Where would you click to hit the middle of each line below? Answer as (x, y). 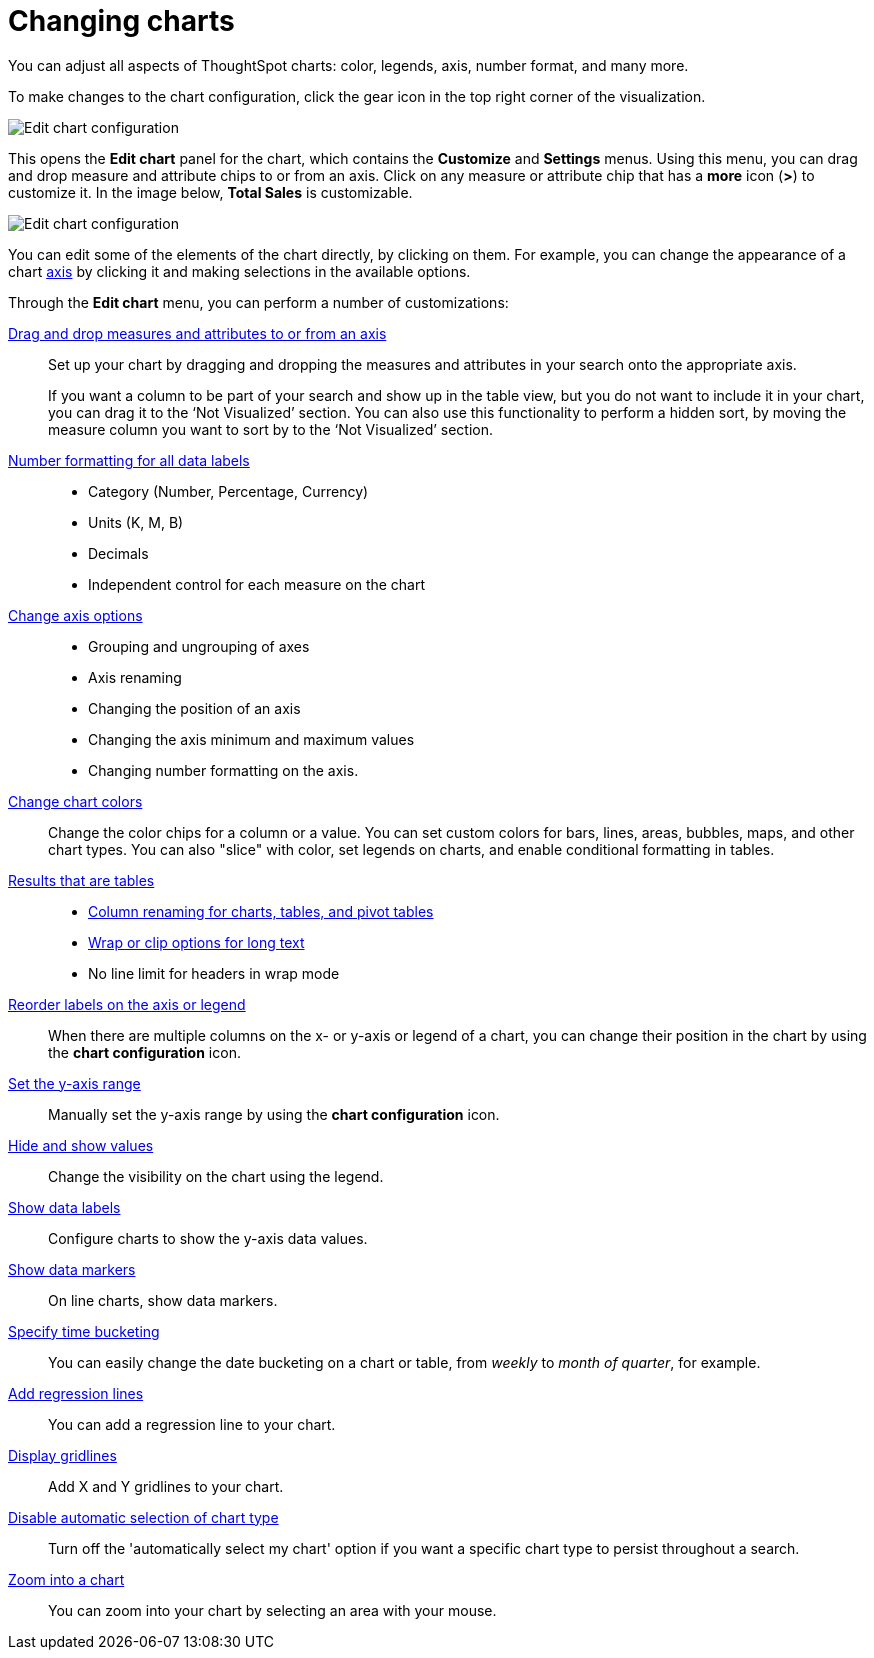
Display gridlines (62, 1455)
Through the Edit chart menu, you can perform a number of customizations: (258, 302)
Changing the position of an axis (194, 708)
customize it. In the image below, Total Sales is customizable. (210, 192)
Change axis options (75, 615)
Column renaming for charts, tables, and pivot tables (261, 911)
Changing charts (121, 21)
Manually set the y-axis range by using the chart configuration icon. (274, 1114)
